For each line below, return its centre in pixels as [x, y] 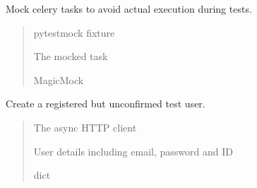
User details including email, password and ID [133, 151]
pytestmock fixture [74, 32]
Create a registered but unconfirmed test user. [106, 104]
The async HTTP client [85, 127]
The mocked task [71, 56]
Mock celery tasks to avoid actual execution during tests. [129, 8]
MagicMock [59, 80]
